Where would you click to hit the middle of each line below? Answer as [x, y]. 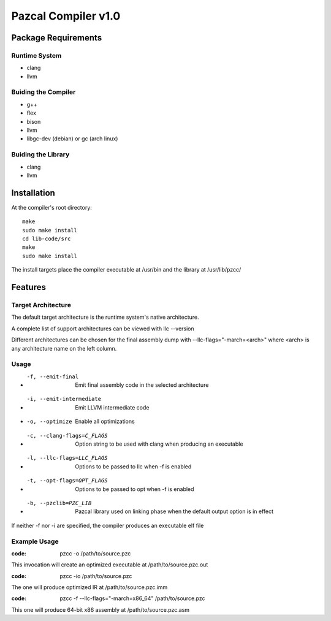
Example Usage [35, 541]
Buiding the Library [40, 154]
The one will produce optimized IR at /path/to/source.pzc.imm [89, 587]
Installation [33, 193]
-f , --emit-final [53, 376]
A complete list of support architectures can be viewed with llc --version [103, 329]
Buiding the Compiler [44, 92]
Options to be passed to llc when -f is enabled [133, 467]
